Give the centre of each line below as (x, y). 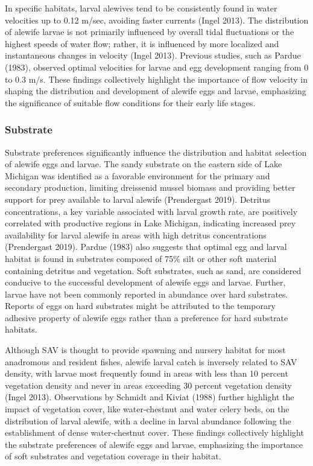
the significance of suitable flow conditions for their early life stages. (130, 102)
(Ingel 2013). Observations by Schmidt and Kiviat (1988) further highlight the (150, 397)
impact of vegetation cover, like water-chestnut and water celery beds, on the (147, 409)
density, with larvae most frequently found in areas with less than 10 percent (147, 373)
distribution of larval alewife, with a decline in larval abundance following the (148, 420)
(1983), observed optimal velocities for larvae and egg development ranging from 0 (157, 67)
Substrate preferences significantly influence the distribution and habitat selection (156, 152)
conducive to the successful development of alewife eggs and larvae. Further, (145, 282)
